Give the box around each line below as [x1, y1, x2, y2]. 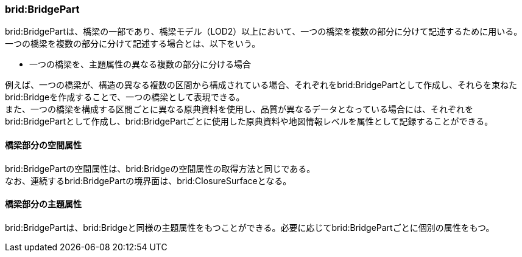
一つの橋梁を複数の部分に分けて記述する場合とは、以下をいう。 [5, 38, 261, 49]
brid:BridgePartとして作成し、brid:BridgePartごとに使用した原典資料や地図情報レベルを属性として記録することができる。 [5, 116, 493, 127]
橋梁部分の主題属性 [5, 199, 82, 210]
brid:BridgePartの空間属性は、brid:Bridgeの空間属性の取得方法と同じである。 [5, 163, 316, 174]
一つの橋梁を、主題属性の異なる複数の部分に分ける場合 [29, 59, 251, 70]
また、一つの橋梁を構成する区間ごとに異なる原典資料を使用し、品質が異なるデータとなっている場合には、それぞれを [5, 104, 473, 115]
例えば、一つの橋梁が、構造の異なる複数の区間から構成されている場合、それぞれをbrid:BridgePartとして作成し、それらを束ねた [5, 80, 518, 91]
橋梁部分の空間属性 [5, 139, 82, 150]
